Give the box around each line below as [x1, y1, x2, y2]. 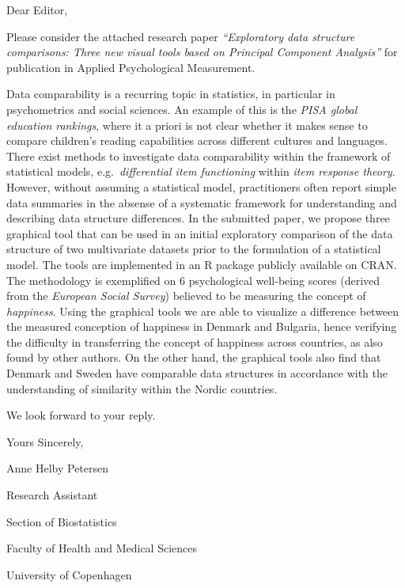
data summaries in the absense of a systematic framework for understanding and [6, 194, 397, 211]
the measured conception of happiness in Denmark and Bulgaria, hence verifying [6, 318, 397, 335]
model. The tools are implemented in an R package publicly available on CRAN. [6, 256, 397, 272]
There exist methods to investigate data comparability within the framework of [6, 147, 391, 164]
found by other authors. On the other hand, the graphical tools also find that [6, 349, 381, 366]
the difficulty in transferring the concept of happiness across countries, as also [6, 333, 383, 350]
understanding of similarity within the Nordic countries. [6, 380, 278, 396]
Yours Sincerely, [6, 433, 84, 450]
